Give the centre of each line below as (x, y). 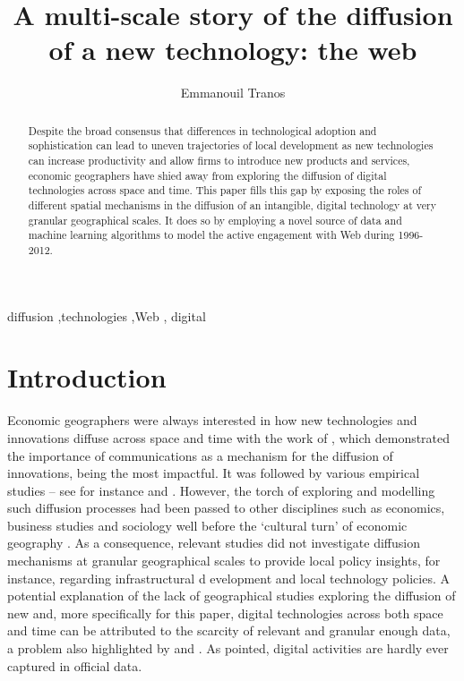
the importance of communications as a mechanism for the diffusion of (200, 455)
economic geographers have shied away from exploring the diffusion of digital (207, 175)
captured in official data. (75, 665)
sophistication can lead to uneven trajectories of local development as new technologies (231, 145)
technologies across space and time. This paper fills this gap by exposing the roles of (225, 190)
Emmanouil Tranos (233, 93)
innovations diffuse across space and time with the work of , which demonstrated (229, 437)
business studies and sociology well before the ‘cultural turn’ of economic (207, 525)
